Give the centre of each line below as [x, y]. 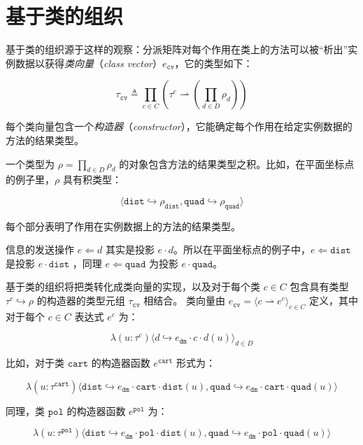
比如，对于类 [35, 363]
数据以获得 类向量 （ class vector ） [88, 63]
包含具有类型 [319, 287]
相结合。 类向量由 [184, 301]
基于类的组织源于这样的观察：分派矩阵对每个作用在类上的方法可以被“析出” [177, 49]
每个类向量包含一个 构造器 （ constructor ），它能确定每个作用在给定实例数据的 [179, 126]
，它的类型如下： [214, 63]
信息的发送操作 [40, 249]
